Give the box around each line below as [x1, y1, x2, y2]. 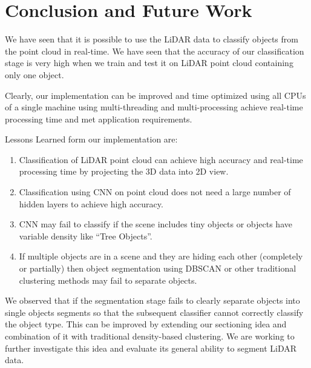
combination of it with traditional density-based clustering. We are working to [5, 330, 295, 342]
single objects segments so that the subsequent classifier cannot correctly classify [5, 306, 304, 318]
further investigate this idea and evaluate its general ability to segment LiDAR [5, 341, 297, 354]
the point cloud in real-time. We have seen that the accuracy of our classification [5, 44, 304, 57]
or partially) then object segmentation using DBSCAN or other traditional [19, 262, 296, 275]
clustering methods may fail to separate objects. [19, 273, 197, 286]
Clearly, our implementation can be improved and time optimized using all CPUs [5, 89, 306, 101]
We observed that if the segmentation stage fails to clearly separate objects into [5, 294, 300, 307]
